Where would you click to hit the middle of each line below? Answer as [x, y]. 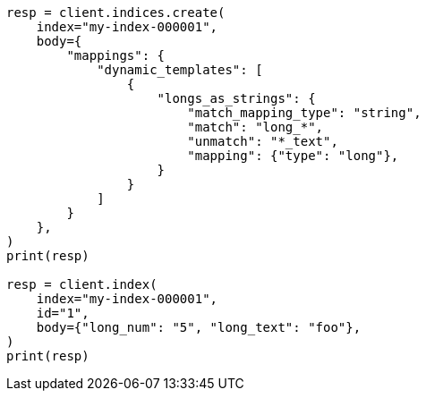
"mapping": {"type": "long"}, [293, 156]
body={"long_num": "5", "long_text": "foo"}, [199, 327]
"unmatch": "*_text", [263, 141]
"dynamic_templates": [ [180, 70]
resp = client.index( [82, 284]
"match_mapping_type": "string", [304, 113]
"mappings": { [116, 55]
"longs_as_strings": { [236, 98]
